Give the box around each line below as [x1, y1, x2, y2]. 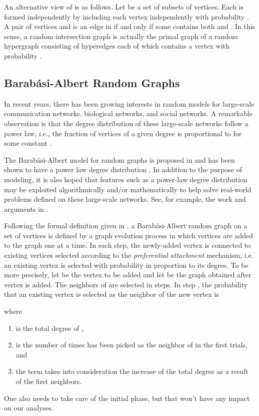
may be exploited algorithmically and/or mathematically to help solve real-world [4, 184, 251, 194]
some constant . [4, 138, 52, 148]
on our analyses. [4, 402, 53, 413]
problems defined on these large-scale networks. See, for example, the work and [4, 194, 246, 204]
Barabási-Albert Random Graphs [4, 75, 180, 90]
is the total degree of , [15, 322, 83, 333]
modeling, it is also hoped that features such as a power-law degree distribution [4, 174, 247, 184]
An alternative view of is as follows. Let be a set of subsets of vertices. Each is [4, 2, 244, 12]
